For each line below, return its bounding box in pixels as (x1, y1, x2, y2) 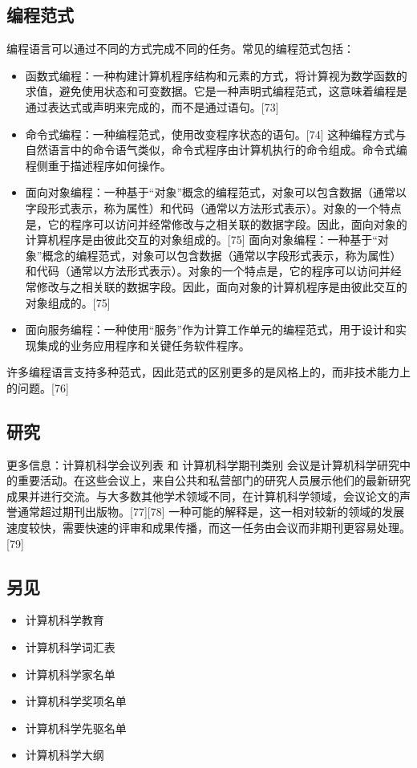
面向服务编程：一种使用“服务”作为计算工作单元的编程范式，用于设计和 (25, 321, 396, 338)
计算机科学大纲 (25, 746, 104, 763)
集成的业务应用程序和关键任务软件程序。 (36, 336, 250, 353)
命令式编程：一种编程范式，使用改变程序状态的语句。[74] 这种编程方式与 (25, 125, 407, 142)
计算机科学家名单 (25, 665, 115, 682)
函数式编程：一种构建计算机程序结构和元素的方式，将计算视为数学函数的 (25, 67, 407, 83)
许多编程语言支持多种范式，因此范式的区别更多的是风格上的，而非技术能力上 (6, 364, 411, 380)
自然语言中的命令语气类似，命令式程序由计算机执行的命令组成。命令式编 (25, 141, 407, 158)
